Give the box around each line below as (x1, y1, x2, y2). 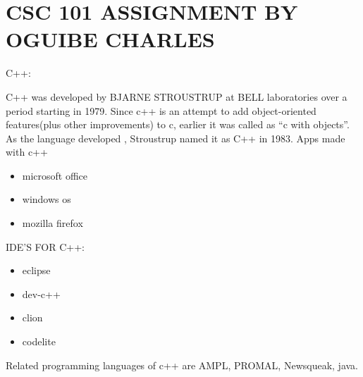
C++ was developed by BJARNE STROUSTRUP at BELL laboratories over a (6, 89, 347, 104)
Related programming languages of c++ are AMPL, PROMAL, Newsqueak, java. (6, 357, 358, 372)
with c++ (6, 144, 48, 159)
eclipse (22, 263, 51, 278)
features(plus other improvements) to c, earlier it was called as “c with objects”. (6, 117, 350, 132)
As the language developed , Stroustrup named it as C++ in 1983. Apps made (6, 130, 345, 145)
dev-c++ (22, 286, 61, 301)
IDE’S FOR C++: (6, 239, 85, 254)
